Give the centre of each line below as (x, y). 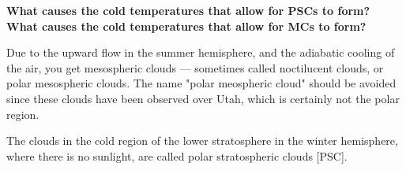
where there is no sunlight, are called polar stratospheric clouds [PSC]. (177, 155)
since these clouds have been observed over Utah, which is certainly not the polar (203, 98)
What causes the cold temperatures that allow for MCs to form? (186, 26)
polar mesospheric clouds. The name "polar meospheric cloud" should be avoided (201, 83)
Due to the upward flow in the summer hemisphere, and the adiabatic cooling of (201, 52)
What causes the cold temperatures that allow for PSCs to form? (188, 10)
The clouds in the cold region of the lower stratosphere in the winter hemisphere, (202, 140)
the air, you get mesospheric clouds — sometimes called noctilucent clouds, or (195, 67)
